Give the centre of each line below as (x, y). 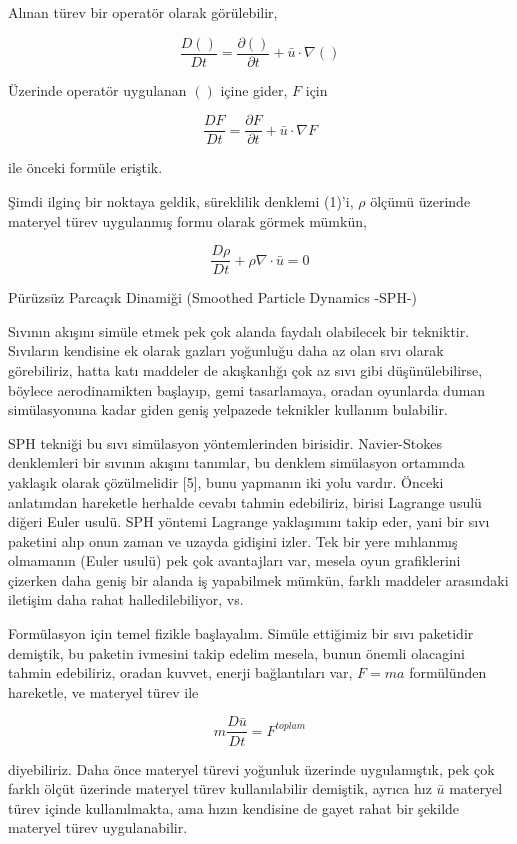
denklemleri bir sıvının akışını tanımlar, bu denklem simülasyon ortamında (236, 462)
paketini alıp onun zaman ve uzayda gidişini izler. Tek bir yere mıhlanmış (233, 540)
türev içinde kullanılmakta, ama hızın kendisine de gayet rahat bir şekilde (234, 807)
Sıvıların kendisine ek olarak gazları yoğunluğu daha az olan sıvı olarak (226, 350)
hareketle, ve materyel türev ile (103, 691)
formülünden (448, 672)
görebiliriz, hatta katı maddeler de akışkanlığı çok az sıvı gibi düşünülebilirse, (245, 369)
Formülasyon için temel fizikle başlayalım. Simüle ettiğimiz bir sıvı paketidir (241, 633)
